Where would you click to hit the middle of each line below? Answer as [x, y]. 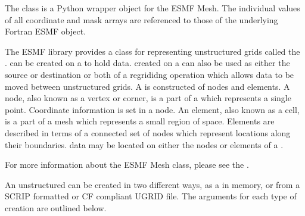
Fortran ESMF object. [46, 31]
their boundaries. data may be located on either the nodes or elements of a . [144, 144]
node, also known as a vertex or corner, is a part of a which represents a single [148, 98]
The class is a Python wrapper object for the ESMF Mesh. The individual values [152, 8]
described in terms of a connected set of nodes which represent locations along [148, 132]
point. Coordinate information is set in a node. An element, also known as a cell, [152, 109]
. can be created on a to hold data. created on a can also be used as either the [147, 63]
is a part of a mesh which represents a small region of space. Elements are [140, 121]
